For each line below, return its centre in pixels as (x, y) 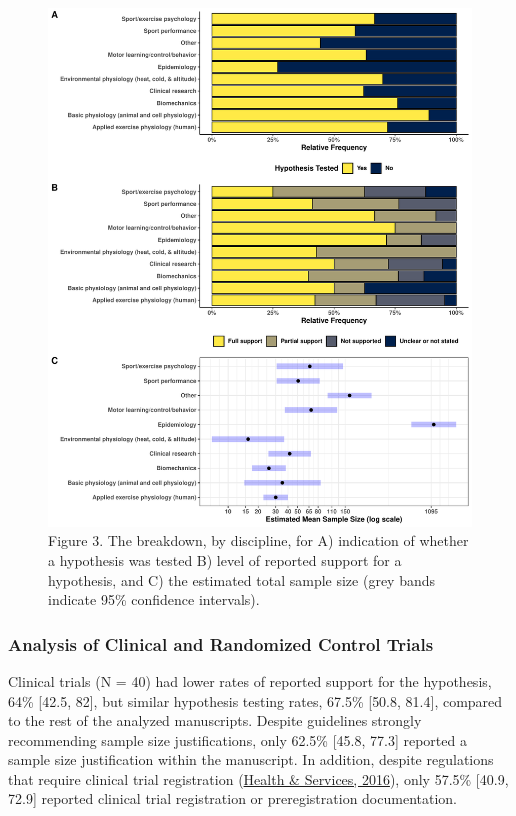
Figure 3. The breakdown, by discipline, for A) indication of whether (258, 540)
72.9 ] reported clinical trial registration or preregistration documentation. (232, 798)
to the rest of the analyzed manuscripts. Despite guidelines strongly (215, 720)
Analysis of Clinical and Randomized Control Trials (221, 643)
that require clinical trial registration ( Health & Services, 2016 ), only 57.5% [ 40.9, (258, 778)
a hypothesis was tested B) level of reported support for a (225, 559)
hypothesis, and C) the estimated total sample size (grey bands (242, 579)
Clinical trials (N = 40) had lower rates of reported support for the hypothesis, (250, 680)
